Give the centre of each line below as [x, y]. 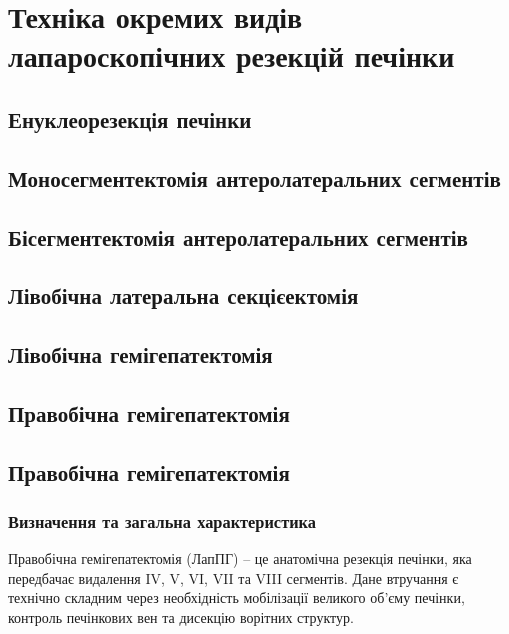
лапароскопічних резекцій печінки [231, 55]
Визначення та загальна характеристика [162, 520]
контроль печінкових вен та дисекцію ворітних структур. [181, 617]
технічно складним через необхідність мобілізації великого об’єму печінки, [236, 597]
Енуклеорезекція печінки [130, 118]
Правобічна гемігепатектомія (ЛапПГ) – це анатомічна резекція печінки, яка [240, 558]
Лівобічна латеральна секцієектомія [183, 295]
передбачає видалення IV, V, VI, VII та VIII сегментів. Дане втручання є [233, 577]
